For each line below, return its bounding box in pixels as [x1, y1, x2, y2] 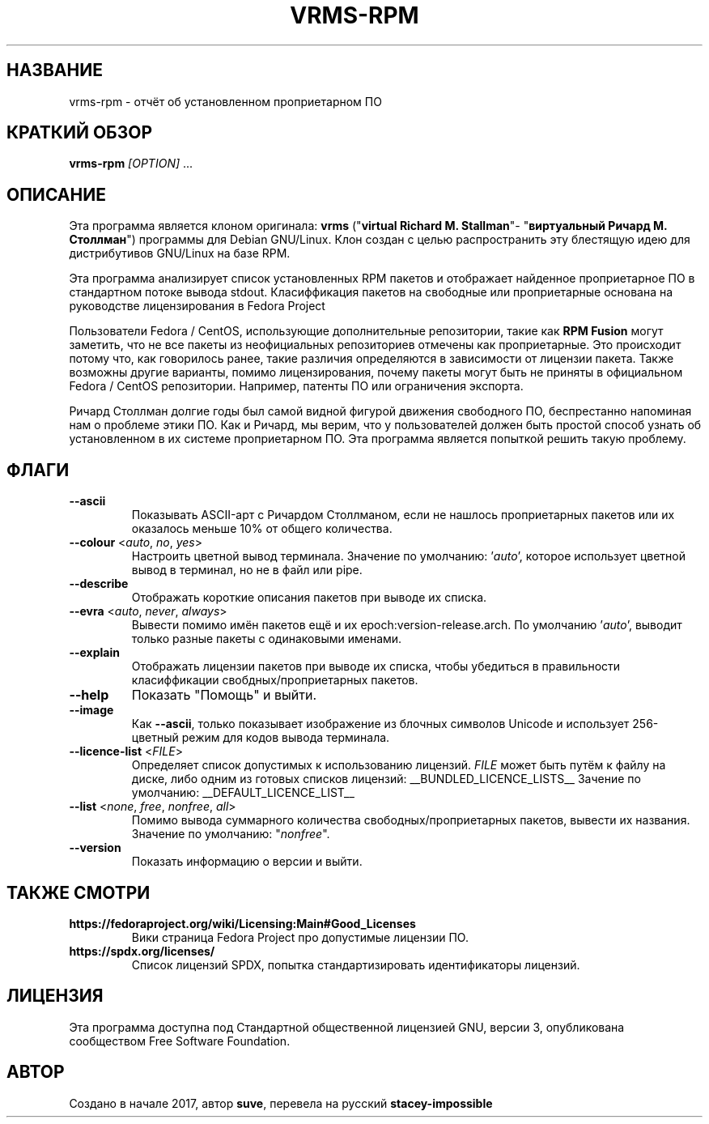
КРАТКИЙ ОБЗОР [6, 122, 152, 143]
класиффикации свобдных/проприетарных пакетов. [131, 673, 418, 688]
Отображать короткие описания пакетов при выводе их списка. [131, 590, 487, 605]
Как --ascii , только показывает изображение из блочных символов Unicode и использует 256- [131, 717, 659, 731]
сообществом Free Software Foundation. [69, 1033, 291, 1048]
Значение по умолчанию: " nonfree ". [131, 827, 330, 841]
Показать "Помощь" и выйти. [131, 687, 317, 704]
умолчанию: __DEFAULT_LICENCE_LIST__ [131, 786, 354, 800]
